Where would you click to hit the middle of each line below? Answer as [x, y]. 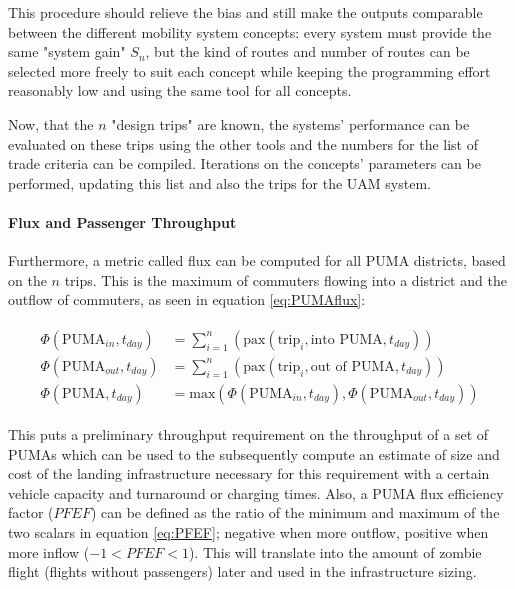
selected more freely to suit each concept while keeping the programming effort [249, 70]
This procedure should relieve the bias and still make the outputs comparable [245, 12]
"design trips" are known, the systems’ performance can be [290, 123]
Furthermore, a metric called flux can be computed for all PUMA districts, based [257, 260]
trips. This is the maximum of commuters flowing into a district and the [285, 279]
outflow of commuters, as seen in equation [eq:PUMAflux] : [187, 299]
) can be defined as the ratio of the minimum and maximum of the [295, 512]
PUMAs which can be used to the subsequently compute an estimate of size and [254, 453]
